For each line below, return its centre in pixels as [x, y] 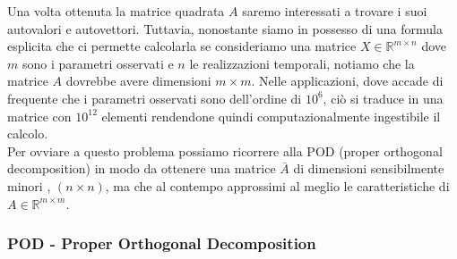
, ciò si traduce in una [383, 98]
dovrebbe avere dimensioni [138, 81]
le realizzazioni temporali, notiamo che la [302, 63]
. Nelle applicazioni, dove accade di [347, 81]
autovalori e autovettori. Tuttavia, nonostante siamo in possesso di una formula [225, 28]
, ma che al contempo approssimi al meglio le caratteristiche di [277, 185]
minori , [29, 185]
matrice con [39, 116]
